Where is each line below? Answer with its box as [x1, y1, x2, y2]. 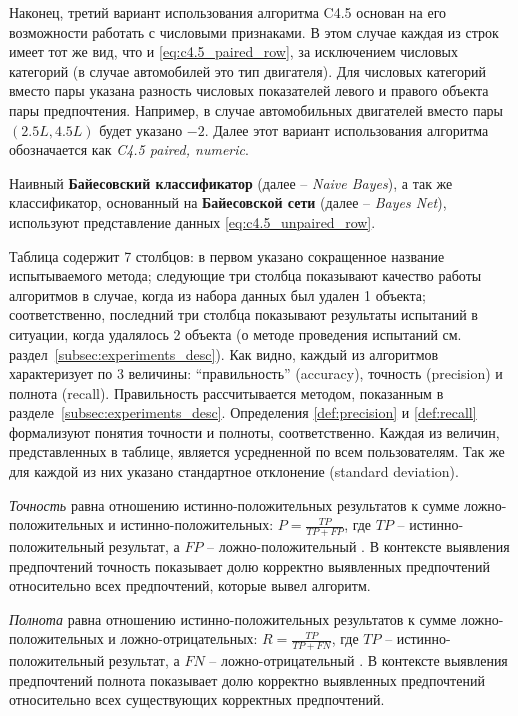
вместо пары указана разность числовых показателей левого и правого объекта [9, 80, 489, 101]
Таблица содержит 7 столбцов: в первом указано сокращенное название [9, 245, 445, 266]
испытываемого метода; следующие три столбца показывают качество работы [9, 265, 482, 286]
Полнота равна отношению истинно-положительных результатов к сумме [9, 608, 457, 629]
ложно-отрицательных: [120, 628, 258, 649]
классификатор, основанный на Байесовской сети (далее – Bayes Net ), [9, 192, 447, 213]
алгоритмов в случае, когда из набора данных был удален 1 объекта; [9, 284, 426, 305]
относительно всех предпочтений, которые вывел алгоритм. [9, 575, 371, 596]
